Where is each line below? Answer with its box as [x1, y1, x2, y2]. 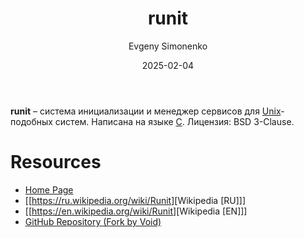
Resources [10, 151, 102, 174]
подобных [10, 115, 53, 127]
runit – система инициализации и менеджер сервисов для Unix [10, 105, 282, 117]
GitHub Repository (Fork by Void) [24, 215, 162, 227]
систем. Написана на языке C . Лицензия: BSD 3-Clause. [54, 115, 295, 127]
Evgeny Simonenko [128, 40, 208, 52]
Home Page [24, 183, 74, 196]
